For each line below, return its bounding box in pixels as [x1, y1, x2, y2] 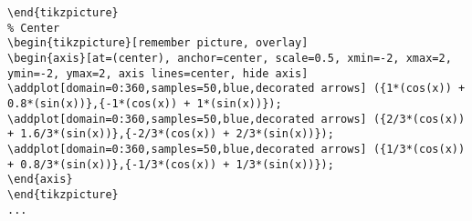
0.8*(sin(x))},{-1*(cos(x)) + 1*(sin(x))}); [7, 96, 282, 110]
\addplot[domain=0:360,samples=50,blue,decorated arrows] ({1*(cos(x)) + [7, 82, 466, 95]
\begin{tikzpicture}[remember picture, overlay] [7, 36, 309, 50]
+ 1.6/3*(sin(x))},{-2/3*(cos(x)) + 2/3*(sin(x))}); [7, 127, 334, 141]
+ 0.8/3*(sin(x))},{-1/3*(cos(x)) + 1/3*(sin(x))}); [7, 157, 334, 171]
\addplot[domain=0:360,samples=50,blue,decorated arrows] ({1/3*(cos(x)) [7, 142, 466, 156]
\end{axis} [7, 173, 73, 186]
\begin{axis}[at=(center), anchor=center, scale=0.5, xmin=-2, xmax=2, [7, 51, 452, 65]
